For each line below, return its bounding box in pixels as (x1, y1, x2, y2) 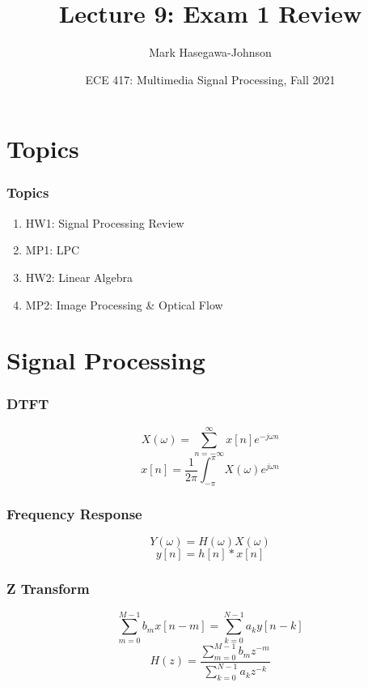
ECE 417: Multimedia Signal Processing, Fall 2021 (85, 70, 336, 87)
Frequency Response (6, 504, 142, 524)
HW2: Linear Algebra (25, 268, 133, 285)
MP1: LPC (25, 241, 80, 258)
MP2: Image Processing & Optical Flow (25, 296, 223, 313)
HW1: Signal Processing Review (25, 214, 184, 231)
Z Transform (6, 578, 90, 599)
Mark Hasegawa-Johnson (149, 44, 272, 61)
